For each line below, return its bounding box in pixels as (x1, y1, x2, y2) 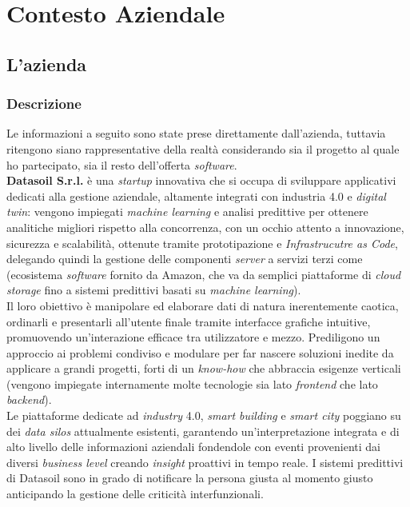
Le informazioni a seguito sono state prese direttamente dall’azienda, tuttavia (6, 125, 386, 142)
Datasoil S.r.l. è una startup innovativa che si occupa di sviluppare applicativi (6, 172, 396, 189)
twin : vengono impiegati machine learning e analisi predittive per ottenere (6, 203, 368, 220)
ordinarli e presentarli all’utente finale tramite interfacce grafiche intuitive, (6, 313, 371, 329)
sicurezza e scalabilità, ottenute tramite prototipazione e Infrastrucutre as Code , (6, 234, 398, 251)
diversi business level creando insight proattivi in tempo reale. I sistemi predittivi (6, 453, 404, 470)
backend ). (6, 391, 52, 408)
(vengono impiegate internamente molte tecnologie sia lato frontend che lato (6, 375, 378, 392)
